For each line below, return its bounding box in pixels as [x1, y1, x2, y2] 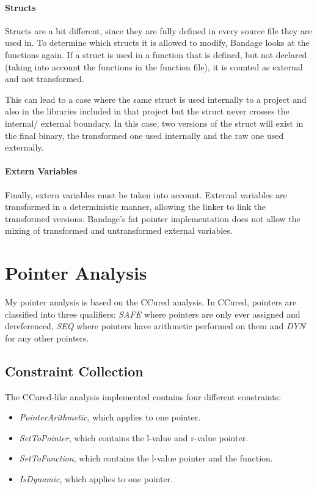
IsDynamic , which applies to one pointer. [19, 472, 173, 485]
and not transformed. [5, 72, 84, 85]
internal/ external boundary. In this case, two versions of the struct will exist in [5, 116, 304, 129]
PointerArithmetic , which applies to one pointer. [19, 411, 201, 424]
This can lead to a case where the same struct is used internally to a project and [5, 92, 307, 105]
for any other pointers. [5, 331, 89, 344]
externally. [5, 141, 44, 154]
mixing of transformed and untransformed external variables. [5, 224, 233, 237]
